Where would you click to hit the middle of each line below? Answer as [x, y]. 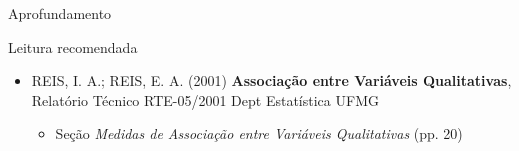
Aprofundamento [60, 13]
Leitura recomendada [73, 46]
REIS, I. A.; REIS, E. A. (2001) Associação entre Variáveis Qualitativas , [271, 80]
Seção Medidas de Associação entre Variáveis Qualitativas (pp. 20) [259, 133]
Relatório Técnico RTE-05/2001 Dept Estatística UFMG [205, 99]
